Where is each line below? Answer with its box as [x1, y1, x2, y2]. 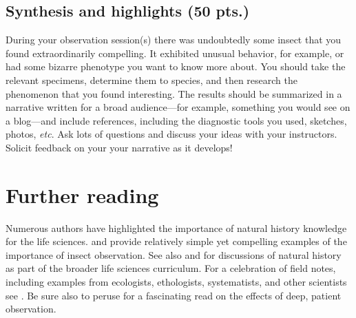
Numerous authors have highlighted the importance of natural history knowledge [6, 220, 347, 235]
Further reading [6, 180, 159, 209]
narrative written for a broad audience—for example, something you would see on [6, 100, 350, 114]
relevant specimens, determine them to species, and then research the [6, 72, 297, 87]
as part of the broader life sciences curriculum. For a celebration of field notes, [6, 261, 336, 275]
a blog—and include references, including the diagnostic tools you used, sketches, [6, 113, 347, 127]
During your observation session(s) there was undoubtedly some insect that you [6, 32, 342, 47]
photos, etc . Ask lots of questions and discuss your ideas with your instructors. [6, 127, 337, 141]
